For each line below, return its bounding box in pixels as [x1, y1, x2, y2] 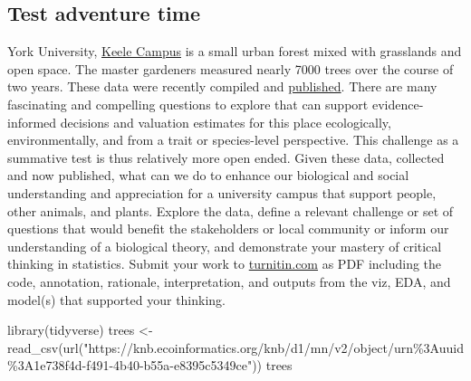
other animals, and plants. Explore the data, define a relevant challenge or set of [7, 201, 454, 220]
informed [7, 112, 57, 131]
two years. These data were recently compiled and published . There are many [7, 77, 437, 96]
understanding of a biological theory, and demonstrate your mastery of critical [7, 236, 442, 255]
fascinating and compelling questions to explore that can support [7, 94, 369, 113]
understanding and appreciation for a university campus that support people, [7, 183, 437, 202]
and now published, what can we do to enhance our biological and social [7, 166, 409, 185]
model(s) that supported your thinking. [7, 290, 226, 309]
